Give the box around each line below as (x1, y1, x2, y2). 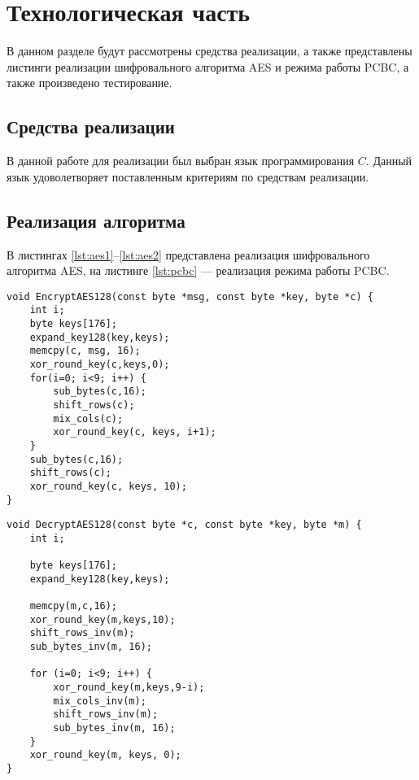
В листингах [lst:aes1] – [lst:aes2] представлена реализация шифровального (7, 246, 370, 263)
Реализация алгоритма (7, 207, 185, 233)
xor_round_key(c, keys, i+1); (53, 426, 216, 438)
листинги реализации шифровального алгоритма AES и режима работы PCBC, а (7, 58, 409, 75)
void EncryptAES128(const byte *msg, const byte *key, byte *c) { (7, 290, 374, 303)
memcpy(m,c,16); (29, 600, 118, 612)
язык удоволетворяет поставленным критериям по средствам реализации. (7, 168, 369, 185)
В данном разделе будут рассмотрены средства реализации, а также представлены (7, 42, 412, 59)
